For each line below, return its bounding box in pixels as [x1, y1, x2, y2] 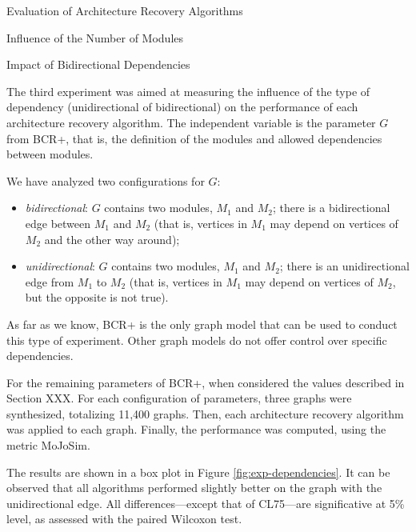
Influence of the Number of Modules [6, 29, 184, 46]
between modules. [6, 146, 94, 162]
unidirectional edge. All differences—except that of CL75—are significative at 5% [6, 494, 405, 511]
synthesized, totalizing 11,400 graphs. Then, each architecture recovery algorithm [6, 405, 404, 422]
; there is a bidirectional [272, 199, 390, 216]
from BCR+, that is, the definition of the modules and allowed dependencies [6, 130, 382, 146]
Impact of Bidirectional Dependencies [6, 56, 190, 73]
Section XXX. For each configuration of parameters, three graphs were [6, 390, 352, 406]
